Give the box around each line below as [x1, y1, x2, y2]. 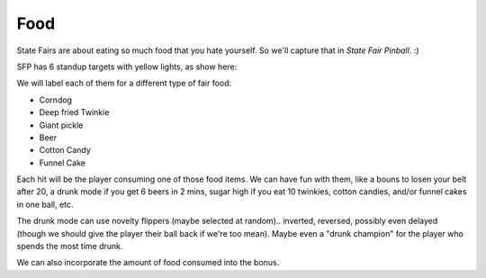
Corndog [39, 94, 72, 105]
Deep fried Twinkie [39, 107, 110, 118]
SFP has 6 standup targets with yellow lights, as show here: [16, 61, 238, 72]
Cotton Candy [39, 145, 92, 156]
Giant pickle [39, 120, 84, 130]
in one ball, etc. [16, 199, 74, 210]
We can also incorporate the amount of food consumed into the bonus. [16, 257, 280, 268]
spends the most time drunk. [16, 241, 123, 252]
